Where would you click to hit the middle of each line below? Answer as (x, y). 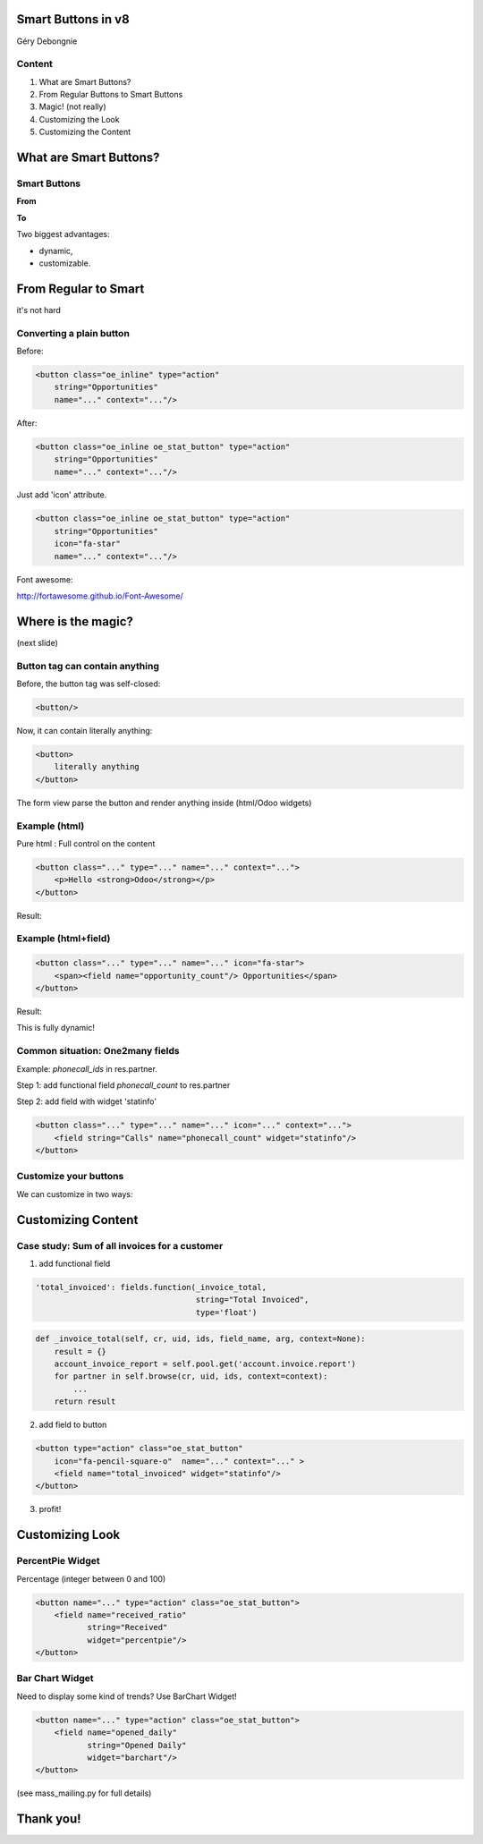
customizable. (65, 263)
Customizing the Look (79, 119)
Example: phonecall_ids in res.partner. (87, 1068)
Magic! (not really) (72, 106)
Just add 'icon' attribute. (62, 495)
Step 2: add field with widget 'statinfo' (87, 1101)
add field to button (73, 1425)
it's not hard (39, 310)
